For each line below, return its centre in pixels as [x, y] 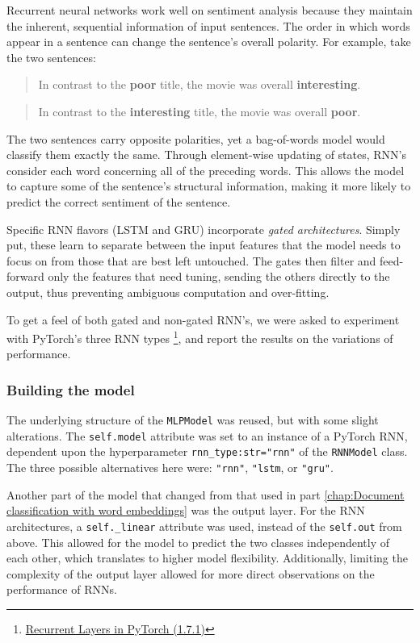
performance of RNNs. [62, 589]
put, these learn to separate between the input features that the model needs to [204, 245]
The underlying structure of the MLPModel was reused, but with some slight [193, 420]
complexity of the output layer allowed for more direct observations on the [191, 573]
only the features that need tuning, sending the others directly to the [219, 276]
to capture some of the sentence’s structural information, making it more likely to [209, 186]
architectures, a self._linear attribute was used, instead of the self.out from [204, 526]
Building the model [71, 389]
